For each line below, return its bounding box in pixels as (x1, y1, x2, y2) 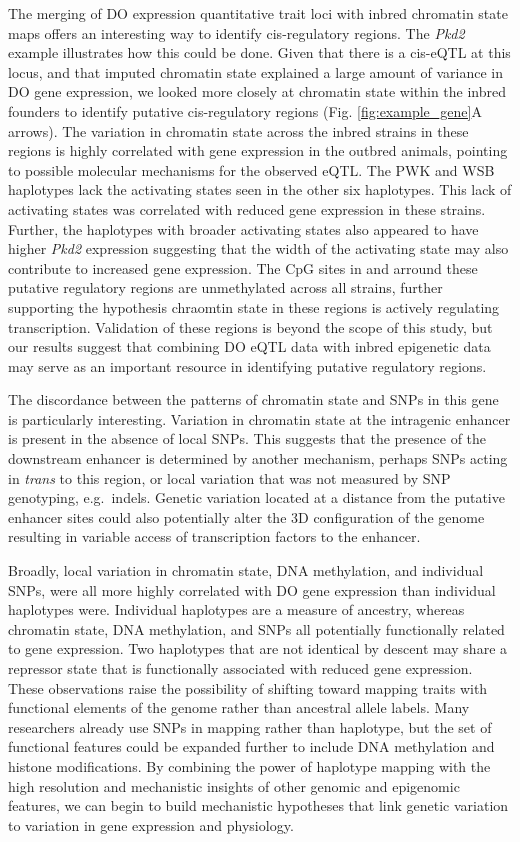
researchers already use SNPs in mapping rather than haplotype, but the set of (8, 716, 492, 737)
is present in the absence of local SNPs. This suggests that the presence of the (8, 428, 487, 449)
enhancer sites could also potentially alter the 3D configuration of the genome (8, 506, 485, 527)
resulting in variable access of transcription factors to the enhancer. (8, 526, 421, 547)
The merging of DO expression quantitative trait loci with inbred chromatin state (8, 3, 508, 23)
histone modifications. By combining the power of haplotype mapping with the (8, 755, 491, 776)
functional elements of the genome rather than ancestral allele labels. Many (8, 697, 470, 718)
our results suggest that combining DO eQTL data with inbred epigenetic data (8, 336, 491, 357)
